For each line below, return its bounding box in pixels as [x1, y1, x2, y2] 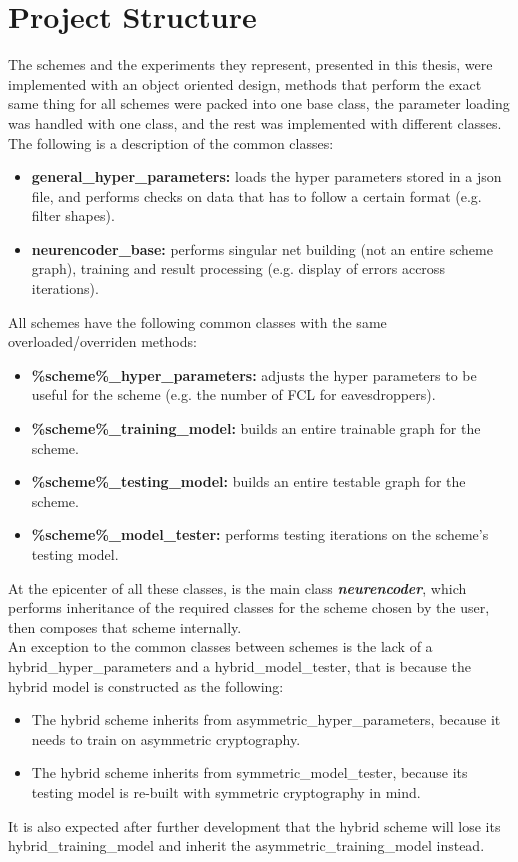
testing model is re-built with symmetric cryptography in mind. [31, 781, 421, 802]
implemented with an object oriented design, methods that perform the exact [8, 73, 482, 94]
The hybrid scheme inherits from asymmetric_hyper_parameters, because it [31, 709, 501, 730]
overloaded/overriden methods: [8, 331, 197, 352]
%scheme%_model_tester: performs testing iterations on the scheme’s [31, 524, 489, 545]
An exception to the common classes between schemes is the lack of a [8, 636, 433, 657]
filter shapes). [31, 205, 115, 226]
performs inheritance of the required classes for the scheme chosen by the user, [8, 597, 490, 618]
